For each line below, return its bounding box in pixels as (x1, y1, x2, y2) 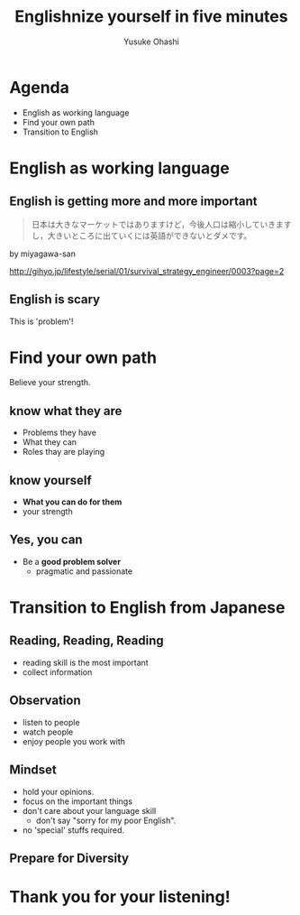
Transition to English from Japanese (9, 597, 286, 618)
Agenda (9, 77, 69, 97)
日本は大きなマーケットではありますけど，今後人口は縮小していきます (31, 218, 292, 229)
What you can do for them (22, 496, 123, 507)
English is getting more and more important (9, 194, 258, 209)
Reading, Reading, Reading (9, 633, 164, 649)
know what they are (9, 403, 123, 419)
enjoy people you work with (22, 735, 126, 746)
